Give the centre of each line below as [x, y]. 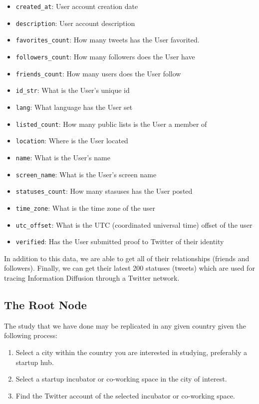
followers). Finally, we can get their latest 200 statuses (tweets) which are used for [129, 268]
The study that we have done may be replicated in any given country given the [125, 325]
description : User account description [75, 23]
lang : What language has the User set [74, 107]
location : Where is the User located [72, 141]
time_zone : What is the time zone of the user [86, 207]
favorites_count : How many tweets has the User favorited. [108, 40]
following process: [31, 335]
